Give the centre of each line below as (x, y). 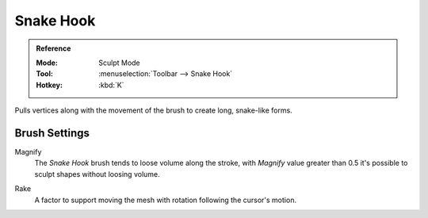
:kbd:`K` (111, 85)
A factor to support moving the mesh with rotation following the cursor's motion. (166, 200)
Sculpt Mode (119, 63)
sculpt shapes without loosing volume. (97, 174)
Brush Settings (52, 133)
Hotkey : (50, 85)
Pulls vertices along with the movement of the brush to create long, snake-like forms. (153, 110)
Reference (53, 48)
